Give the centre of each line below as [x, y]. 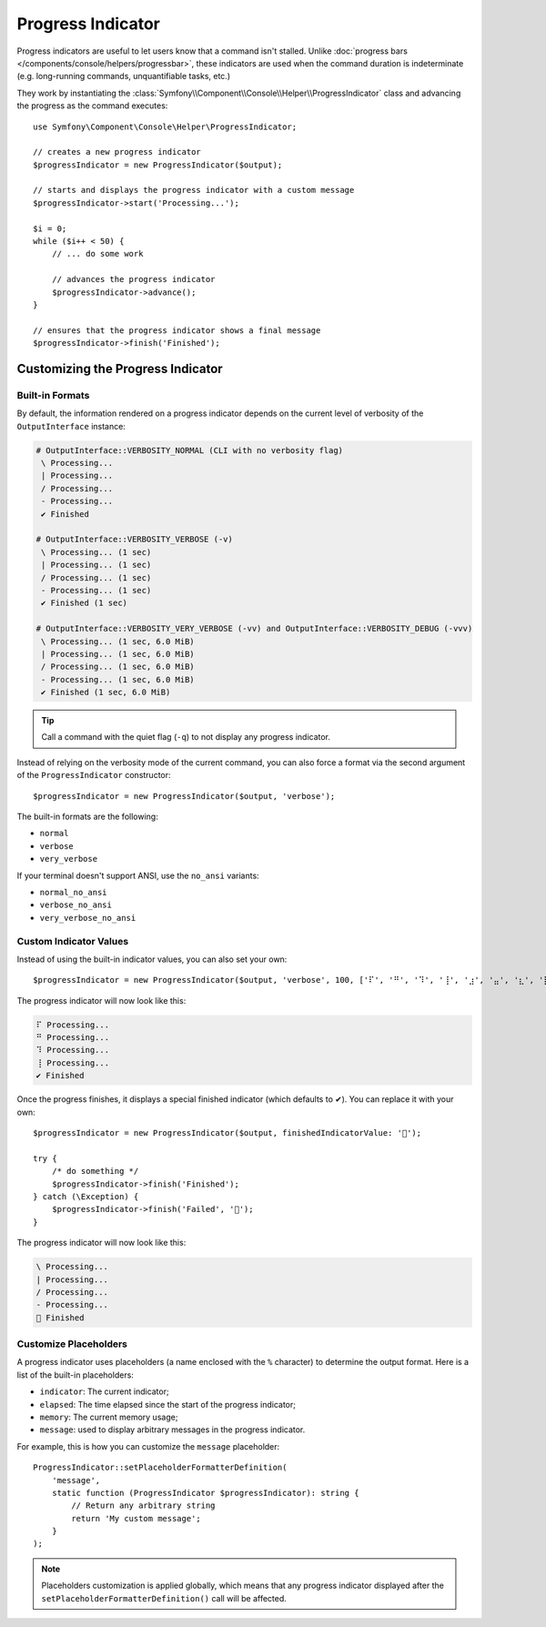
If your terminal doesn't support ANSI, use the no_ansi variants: [138, 875]
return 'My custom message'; [136, 1518]
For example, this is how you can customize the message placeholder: [148, 1446]
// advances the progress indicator [133, 279]
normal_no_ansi [74, 892]
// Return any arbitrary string [143, 1506]
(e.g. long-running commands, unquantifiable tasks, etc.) [124, 76]
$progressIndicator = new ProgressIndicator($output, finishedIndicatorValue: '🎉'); [227, 1133]
